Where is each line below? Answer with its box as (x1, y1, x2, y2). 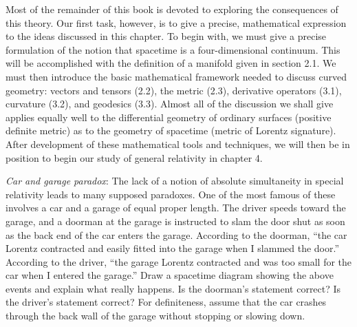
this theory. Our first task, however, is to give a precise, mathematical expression (6, 15, 347, 30)
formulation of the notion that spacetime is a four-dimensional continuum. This (6, 42, 340, 56)
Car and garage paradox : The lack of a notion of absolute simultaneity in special (6, 173, 344, 188)
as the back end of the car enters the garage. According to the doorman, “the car (6, 227, 347, 242)
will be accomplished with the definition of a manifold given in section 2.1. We (6, 56, 336, 70)
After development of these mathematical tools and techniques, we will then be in (6, 136, 350, 151)
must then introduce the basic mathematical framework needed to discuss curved (6, 69, 347, 83)
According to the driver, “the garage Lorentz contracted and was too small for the (6, 254, 352, 268)
